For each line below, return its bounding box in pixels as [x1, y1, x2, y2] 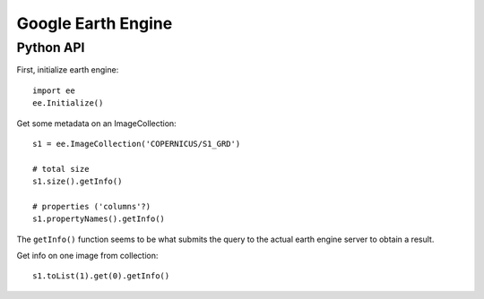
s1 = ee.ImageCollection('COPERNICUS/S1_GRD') [32, 139, 241, 149]
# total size [32, 164, 90, 174]
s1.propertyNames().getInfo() [32, 214, 166, 224]
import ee [32, 85, 75, 96]
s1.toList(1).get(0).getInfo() [32, 271, 170, 281]
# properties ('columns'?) [32, 201, 151, 211]
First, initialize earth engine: [16, 64, 119, 75]
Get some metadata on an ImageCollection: [16, 117, 177, 129]
